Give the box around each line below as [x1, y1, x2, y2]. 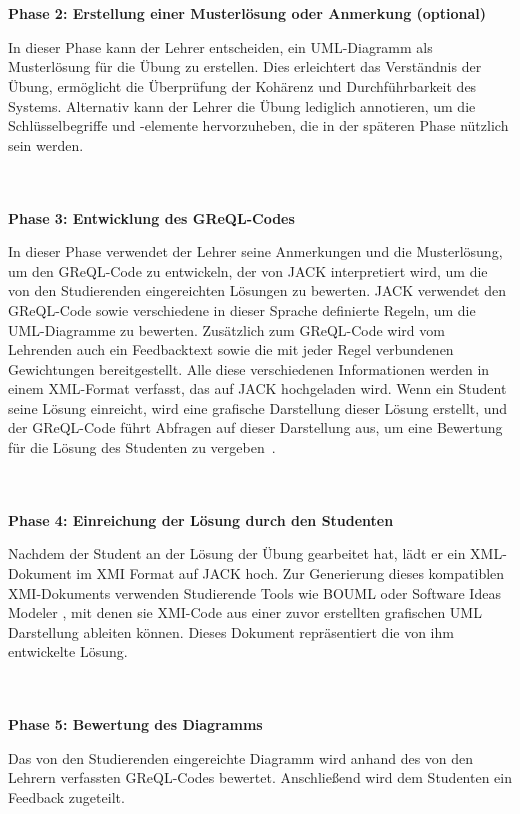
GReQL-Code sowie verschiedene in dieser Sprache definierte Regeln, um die [8, 299, 476, 320]
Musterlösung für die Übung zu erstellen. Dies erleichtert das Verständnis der [8, 56, 482, 77]
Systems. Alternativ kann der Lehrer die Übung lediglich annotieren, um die [8, 95, 476, 116]
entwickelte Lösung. [8, 641, 128, 662]
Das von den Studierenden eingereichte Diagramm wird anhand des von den [8, 747, 474, 768]
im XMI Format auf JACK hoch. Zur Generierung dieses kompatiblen [76, 563, 505, 584]
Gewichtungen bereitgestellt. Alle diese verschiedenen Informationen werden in [8, 358, 490, 379]
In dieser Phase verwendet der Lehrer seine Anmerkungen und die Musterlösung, [8, 241, 503, 262]
